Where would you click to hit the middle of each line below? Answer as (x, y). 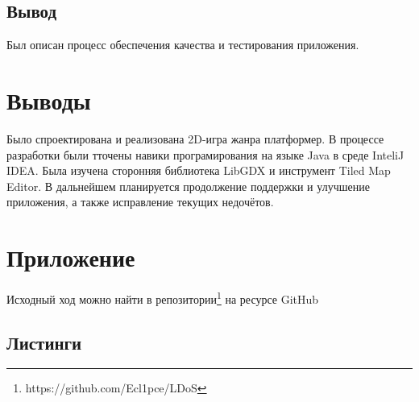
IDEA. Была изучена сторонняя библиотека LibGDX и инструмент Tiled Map (199, 170)
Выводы (49, 99)
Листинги (44, 342)
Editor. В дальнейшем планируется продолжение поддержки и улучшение (188, 186)
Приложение (71, 257)
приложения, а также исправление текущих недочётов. (140, 202)
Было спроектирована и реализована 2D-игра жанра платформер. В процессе (195, 138)
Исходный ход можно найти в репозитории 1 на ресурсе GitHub (163, 298)
